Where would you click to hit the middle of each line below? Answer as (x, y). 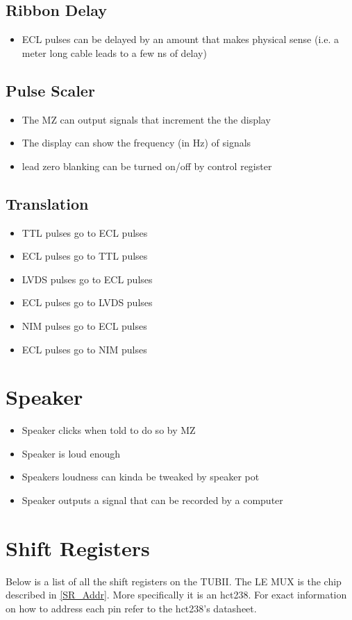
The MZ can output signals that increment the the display (146, 119)
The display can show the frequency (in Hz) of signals (136, 143)
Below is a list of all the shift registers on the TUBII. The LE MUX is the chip (174, 581)
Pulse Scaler (50, 90)
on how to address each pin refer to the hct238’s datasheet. (131, 608)
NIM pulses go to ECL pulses (84, 325)
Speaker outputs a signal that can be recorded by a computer (152, 500)
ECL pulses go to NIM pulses (84, 349)
